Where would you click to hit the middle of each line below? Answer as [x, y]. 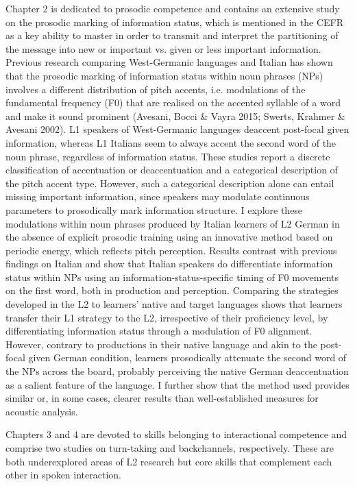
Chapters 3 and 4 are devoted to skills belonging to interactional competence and [176, 434]
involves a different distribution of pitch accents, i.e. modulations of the [156, 89]
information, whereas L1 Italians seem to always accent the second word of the [171, 142]
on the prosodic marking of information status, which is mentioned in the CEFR [174, 22]
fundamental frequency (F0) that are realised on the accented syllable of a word [173, 102]
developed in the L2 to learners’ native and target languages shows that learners [174, 304]
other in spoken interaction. [63, 475]
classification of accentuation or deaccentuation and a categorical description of [172, 170]
